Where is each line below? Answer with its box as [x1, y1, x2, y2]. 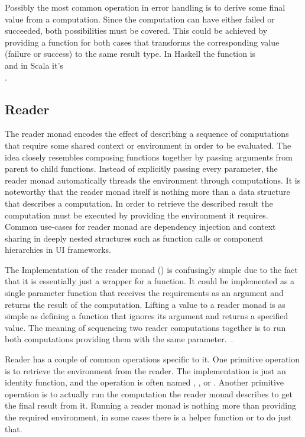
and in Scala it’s [5, 59, 63, 71]
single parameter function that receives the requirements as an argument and [5, 287, 284, 299]
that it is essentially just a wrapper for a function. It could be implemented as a [5, 275, 295, 287]
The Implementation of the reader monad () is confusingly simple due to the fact [5, 263, 298, 275]
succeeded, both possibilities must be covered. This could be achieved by [5, 24, 268, 37]
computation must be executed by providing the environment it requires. [5, 208, 268, 221]
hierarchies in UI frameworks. [5, 243, 111, 256]
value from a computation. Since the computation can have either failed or [5, 12, 275, 25]
